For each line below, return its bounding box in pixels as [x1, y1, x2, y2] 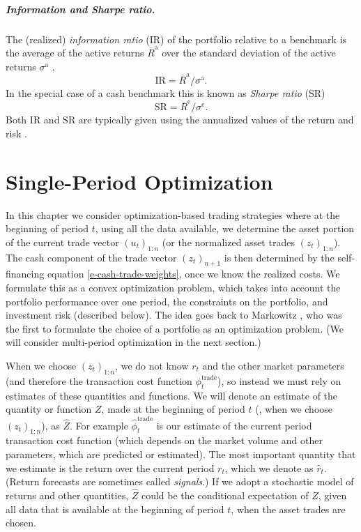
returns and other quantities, [6, 487, 129, 502]
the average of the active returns [6, 45, 144, 60]
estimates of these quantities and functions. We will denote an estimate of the [6, 388, 338, 402]
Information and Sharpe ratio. [6, 1, 155, 16]
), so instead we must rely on [217, 373, 341, 388]
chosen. [6, 515, 37, 530]
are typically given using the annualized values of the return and [78, 112, 354, 127]
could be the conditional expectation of [141, 487, 309, 502]
